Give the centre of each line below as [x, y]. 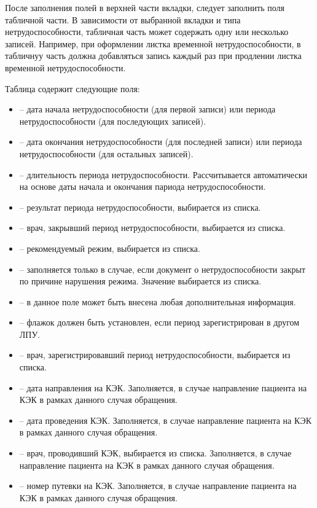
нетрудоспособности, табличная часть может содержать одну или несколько [147, 32]
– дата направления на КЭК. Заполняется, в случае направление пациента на [163, 387]
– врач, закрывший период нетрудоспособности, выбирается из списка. [152, 228]
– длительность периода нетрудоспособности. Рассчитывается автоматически [163, 174]
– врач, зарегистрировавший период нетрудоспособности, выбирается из [155, 355]
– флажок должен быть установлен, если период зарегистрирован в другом [159, 322]
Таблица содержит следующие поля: [72, 88]
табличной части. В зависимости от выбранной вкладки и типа [123, 19]
